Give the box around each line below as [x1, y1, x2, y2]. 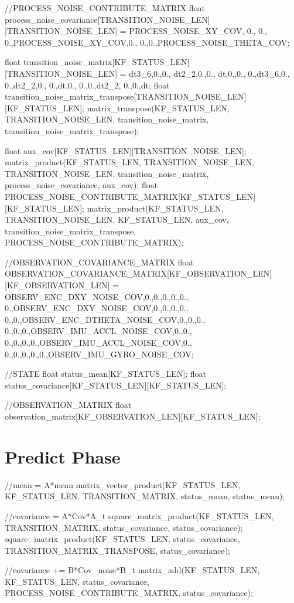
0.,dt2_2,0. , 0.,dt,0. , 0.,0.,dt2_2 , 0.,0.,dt [5, 79, 149, 91]
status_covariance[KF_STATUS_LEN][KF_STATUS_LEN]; [5, 379, 227, 391]
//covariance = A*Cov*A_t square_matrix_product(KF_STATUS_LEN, [5, 509, 274, 522]
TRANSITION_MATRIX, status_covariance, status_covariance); [5, 521, 243, 533]
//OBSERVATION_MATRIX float [5, 398, 132, 411]
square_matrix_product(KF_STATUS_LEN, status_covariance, [5, 533, 240, 545]
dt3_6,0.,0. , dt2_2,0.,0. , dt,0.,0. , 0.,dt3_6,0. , [129, 67, 290, 79]
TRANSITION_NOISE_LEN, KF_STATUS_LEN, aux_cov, [5, 213, 229, 226]
